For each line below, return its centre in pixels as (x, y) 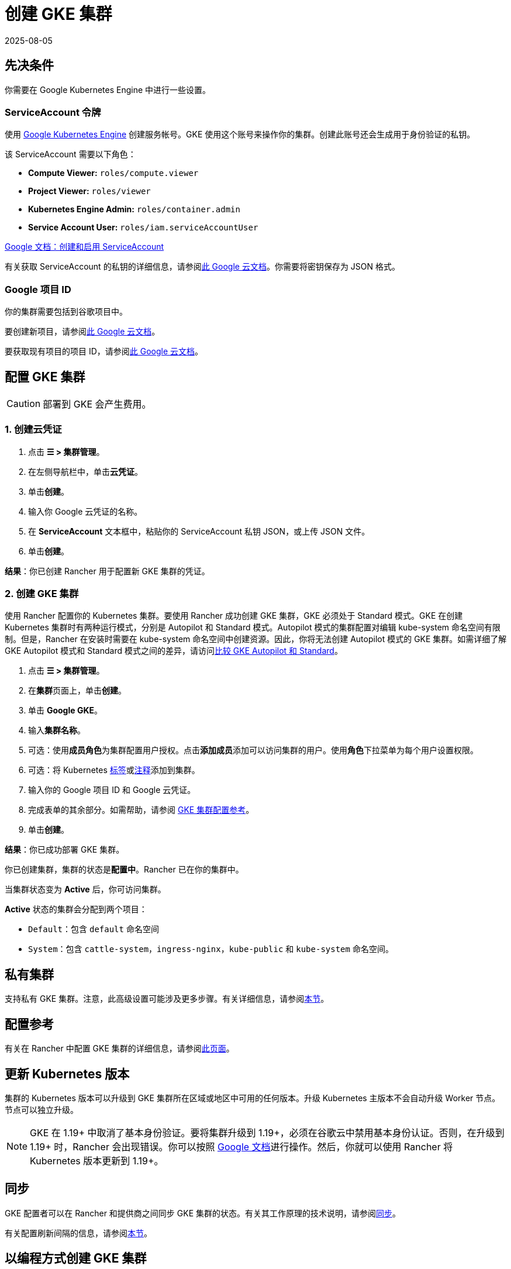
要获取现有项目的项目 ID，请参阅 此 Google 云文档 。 (104, 351)
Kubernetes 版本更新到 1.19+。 (97, 1161)
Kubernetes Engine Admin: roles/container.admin (134, 209)
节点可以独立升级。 (42, 1109)
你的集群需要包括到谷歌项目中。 (66, 312)
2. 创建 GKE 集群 (42, 594)
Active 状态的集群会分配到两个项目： (76, 909)
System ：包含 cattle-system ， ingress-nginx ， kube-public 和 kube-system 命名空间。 (211, 949)
